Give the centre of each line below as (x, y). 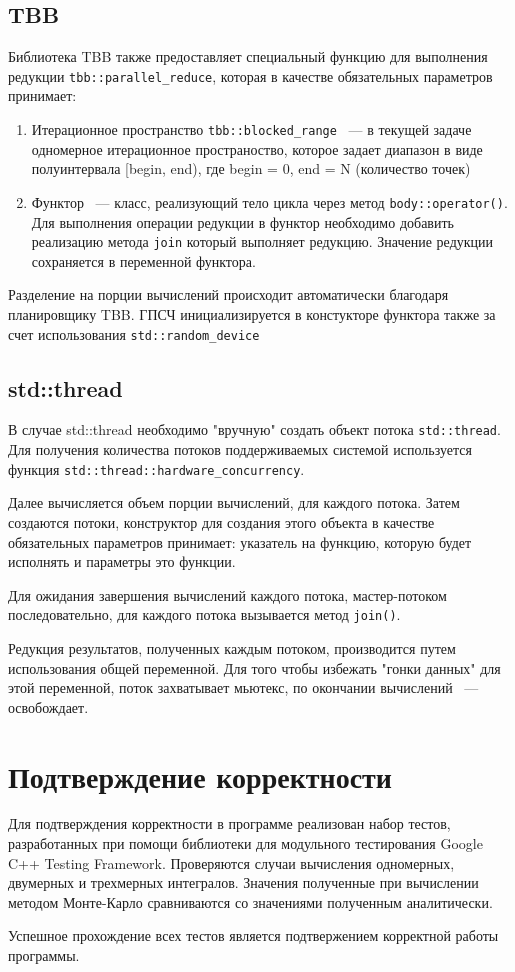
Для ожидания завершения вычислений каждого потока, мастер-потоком (227, 594)
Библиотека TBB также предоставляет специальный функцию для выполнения (248, 56)
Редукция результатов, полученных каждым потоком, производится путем (232, 647)
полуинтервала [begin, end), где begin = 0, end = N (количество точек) (251, 168)
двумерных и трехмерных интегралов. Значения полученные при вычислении (243, 882)
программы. (44, 955)
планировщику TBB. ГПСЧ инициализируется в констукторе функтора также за (252, 313)
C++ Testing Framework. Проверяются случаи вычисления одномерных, (231, 862)
